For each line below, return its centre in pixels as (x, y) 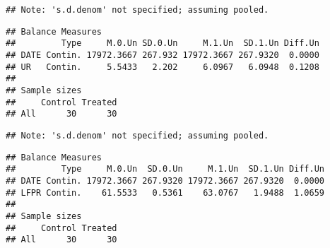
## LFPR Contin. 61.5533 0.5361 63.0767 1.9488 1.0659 (165, 193)
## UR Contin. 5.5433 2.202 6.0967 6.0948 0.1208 (163, 67)
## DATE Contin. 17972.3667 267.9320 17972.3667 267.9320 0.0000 (165, 181)
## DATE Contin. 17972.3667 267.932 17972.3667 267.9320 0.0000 (163, 55)
